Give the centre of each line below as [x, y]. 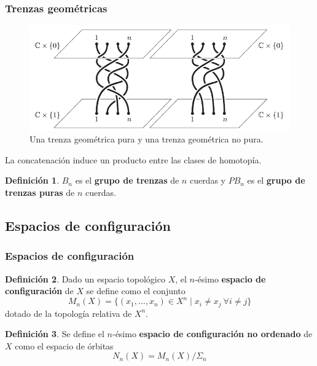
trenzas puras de [40, 192]
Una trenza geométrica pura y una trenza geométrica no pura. [147, 139]
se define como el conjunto [136, 291]
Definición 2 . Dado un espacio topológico [85, 278]
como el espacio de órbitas [64, 345]
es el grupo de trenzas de [127, 180]
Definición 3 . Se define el [55, 334]
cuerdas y [207, 180]
